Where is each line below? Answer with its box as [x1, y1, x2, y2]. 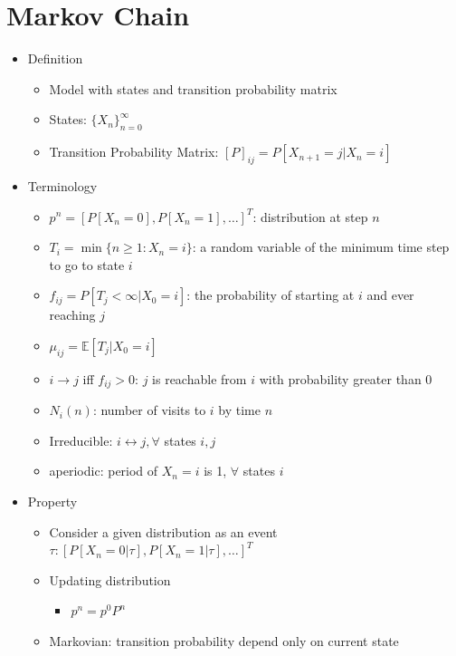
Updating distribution [49, 570, 171, 589]
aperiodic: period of [49, 461, 158, 480]
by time [218, 400, 261, 420]
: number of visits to [92, 400, 206, 420]
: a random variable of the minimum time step [192, 237, 450, 256]
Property [27, 491, 78, 510]
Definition [27, 49, 83, 68]
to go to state [49, 255, 125, 274]
